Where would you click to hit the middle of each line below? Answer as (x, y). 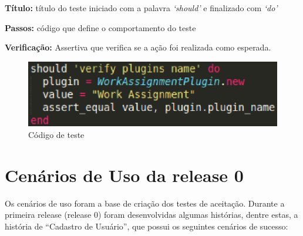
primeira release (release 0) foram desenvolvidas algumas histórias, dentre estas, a (151, 215)
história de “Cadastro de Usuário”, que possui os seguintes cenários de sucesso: (147, 226)
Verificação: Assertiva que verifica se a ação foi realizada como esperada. (138, 47)
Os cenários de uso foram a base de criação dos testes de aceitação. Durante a (145, 203)
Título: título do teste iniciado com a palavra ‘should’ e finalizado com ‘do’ (141, 8)
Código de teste (56, 134)
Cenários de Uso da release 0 (124, 175)
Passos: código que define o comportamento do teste (100, 27)
